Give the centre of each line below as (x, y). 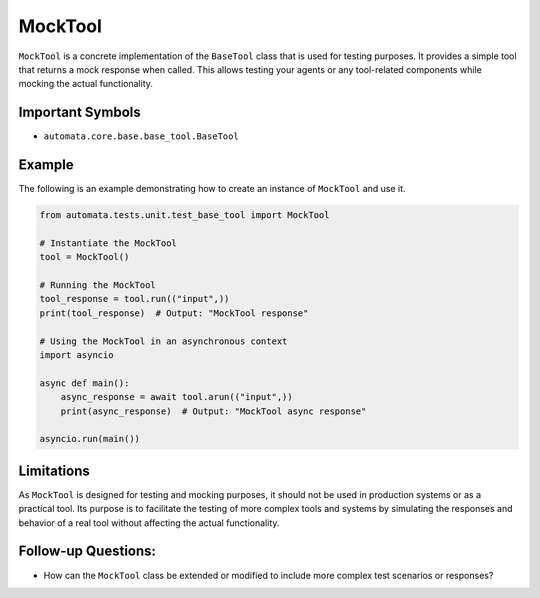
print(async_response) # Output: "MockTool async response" (213, 411)
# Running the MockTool (98, 285)
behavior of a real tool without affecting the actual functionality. (149, 522)
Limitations (54, 470)
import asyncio (76, 355)
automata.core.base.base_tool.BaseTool (141, 136)
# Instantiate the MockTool (108, 243)
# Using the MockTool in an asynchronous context (163, 341)
